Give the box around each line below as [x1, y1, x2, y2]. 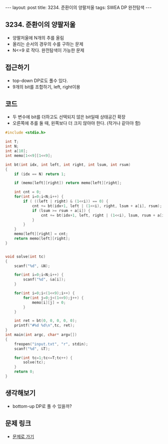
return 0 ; [14, 369, 35, 374]
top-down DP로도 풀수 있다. [12, 77, 68, 83]
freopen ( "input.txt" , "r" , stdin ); [14, 341, 88, 346]
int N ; [5, 144, 19, 149]
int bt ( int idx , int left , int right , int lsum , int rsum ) [5, 162, 131, 167]
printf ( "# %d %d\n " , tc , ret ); [14, 323, 75, 328]
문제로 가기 [12, 433, 34, 439]
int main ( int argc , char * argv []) [5, 332, 77, 337]
